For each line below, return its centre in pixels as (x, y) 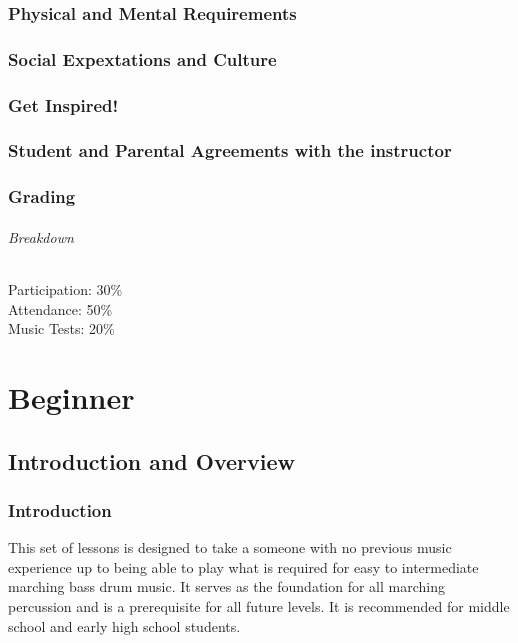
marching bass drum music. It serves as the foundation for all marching (226, 586)
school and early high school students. (124, 625)
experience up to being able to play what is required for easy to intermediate (243, 566)
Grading (42, 196)
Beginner (71, 396)
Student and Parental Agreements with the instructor (230, 150)
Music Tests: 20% (61, 328)
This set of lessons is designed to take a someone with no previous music (230, 547)
